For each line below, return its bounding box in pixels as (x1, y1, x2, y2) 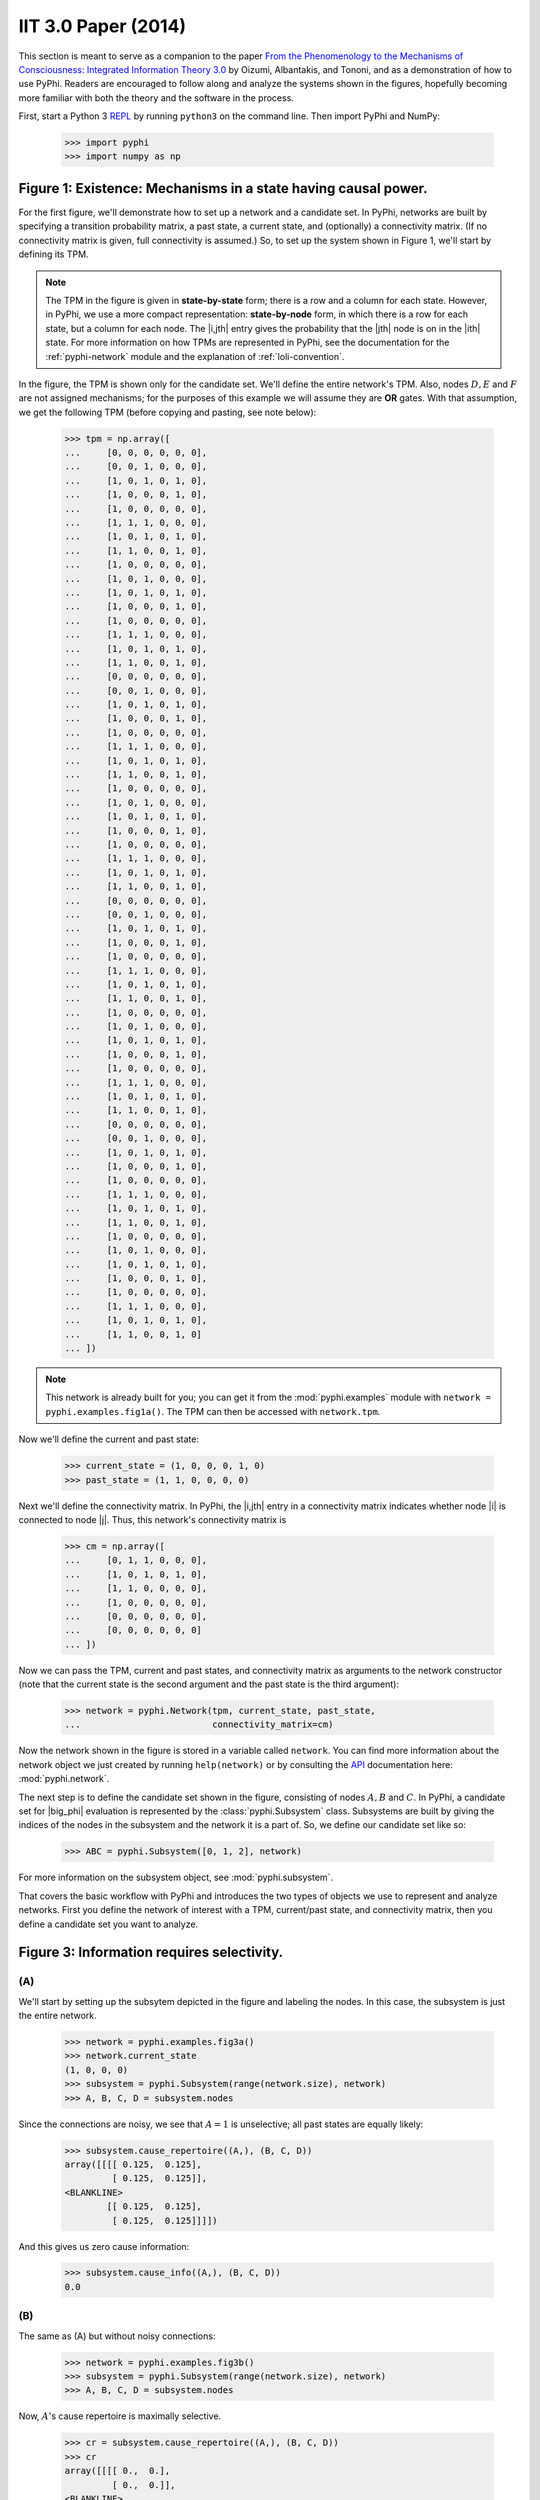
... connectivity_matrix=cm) (64, 1719, 334, 1730)
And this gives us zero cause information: (18, 2240, 190, 2252)
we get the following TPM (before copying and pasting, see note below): (18, 406, 317, 418)
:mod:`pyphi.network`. (18, 1773, 110, 1785)
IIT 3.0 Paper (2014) (18, 15, 187, 37)
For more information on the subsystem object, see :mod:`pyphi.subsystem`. (18, 1871, 334, 1884)
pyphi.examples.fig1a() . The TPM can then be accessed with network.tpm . (45, 1405, 381, 1417)
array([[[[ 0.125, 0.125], (64, 2158, 202, 2170)
